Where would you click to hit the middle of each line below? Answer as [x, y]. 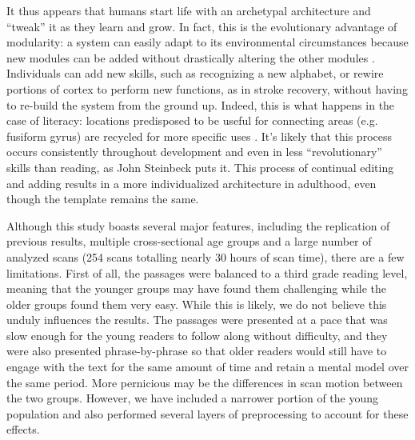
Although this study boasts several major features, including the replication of [198, 225]
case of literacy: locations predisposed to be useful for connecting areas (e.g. [192, 120]
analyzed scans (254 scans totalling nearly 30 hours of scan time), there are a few [206, 256]
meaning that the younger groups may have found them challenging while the [197, 288]
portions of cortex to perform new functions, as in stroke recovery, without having [207, 88]
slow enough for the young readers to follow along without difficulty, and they [197, 335]
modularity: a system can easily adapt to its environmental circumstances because [207, 42]
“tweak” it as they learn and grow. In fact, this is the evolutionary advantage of [202, 26]
